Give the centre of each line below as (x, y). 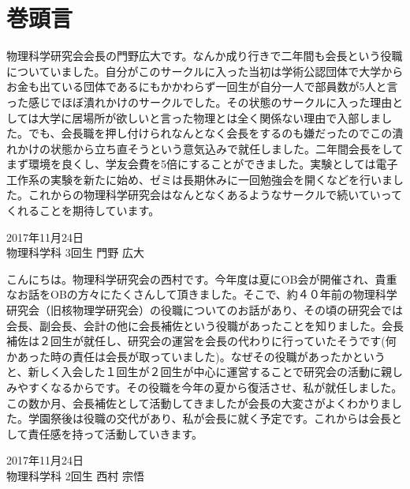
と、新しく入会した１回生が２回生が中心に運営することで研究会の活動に (194, 372)
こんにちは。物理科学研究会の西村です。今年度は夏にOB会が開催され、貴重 (202, 278)
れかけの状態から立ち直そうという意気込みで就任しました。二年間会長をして (205, 148)
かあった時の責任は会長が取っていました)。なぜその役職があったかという (196, 356)
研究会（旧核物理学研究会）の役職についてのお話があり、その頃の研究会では (205, 310)
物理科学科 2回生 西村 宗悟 (75, 475)
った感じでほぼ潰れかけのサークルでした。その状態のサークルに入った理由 (199, 102)
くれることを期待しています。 (83, 211)
